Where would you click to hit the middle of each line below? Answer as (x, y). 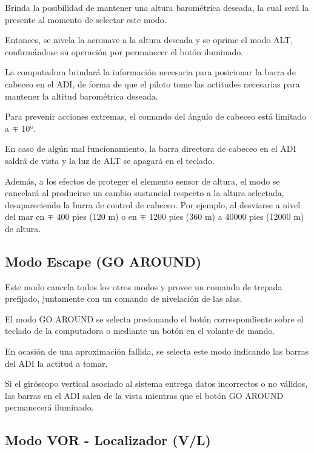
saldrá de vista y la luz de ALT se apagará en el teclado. (110, 160)
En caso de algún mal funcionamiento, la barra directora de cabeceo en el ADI (151, 148)
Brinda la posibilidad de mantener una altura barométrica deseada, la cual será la (157, 7)
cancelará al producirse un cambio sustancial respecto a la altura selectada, (145, 193)
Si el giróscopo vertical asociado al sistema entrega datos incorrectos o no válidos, (156, 383)
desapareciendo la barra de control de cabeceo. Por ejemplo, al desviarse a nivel (153, 204)
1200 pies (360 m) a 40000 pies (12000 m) (227, 216)
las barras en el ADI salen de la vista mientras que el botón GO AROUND (144, 395)
